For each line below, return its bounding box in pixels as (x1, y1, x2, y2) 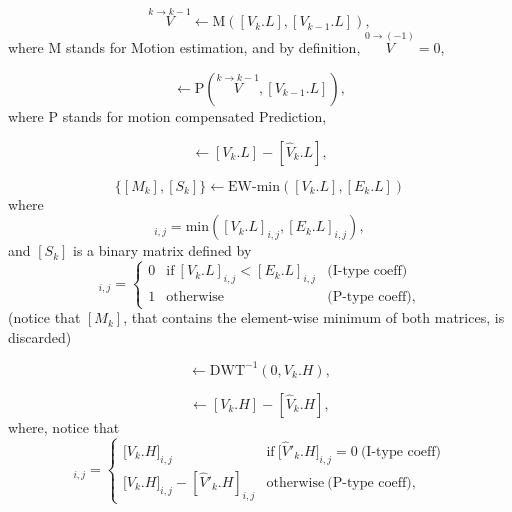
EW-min (228, 179, 280, 194)
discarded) (8, 326, 72, 347)
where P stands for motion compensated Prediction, (8, 106, 327, 127)
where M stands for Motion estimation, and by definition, (8, 37, 361, 58)
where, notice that (8, 416, 120, 437)
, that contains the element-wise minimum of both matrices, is (123, 307, 505, 328)
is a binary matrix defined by (73, 240, 252, 261)
